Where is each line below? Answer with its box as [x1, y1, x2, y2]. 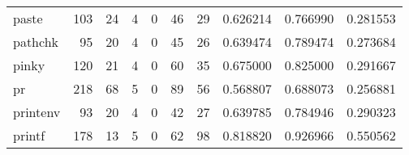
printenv [13, 103, 61, 121]
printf [13, 126, 45, 145]
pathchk [13, 32, 59, 51]
